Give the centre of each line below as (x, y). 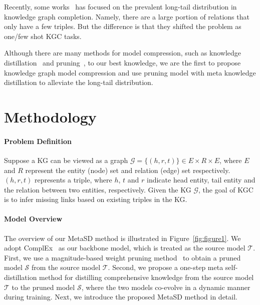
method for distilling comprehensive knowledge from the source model (147, 277)
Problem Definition (38, 141)
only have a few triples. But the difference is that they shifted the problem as (123, 26)
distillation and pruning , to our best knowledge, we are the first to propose (122, 62)
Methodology (50, 116)
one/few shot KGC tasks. (43, 36)
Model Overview (33, 219)
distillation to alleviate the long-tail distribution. (79, 82)
